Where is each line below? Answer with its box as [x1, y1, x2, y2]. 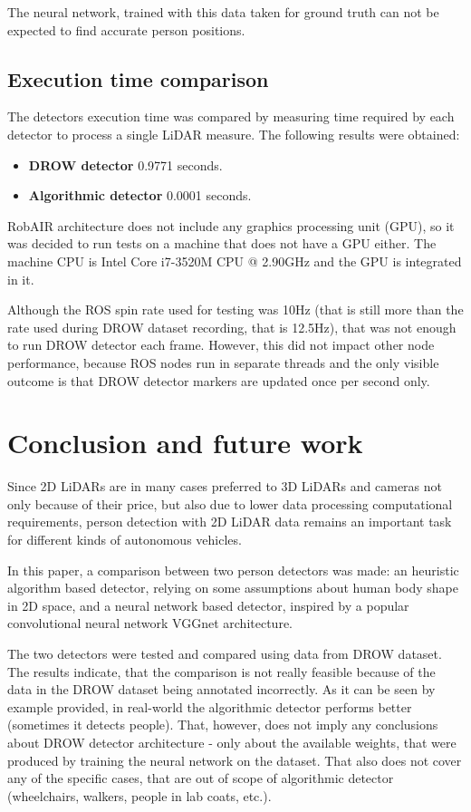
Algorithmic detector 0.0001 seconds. [28, 186, 252, 205]
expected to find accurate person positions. [7, 20, 245, 39]
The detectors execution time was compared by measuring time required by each [7, 107, 455, 126]
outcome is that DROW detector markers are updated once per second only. [7, 371, 430, 390]
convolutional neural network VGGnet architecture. [7, 614, 293, 633]
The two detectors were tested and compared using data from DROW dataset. [7, 643, 442, 662]
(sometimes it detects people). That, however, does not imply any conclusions [7, 715, 438, 734]
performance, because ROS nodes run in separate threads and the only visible [7, 353, 439, 372]
